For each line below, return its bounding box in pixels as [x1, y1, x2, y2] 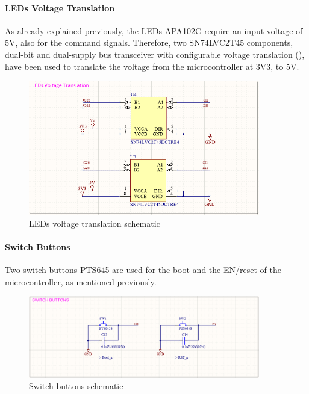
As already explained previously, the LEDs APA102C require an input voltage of [5, 24, 303, 37]
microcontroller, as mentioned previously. [5, 275, 157, 288]
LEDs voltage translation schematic [29, 217, 160, 229]
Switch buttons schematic [29, 380, 123, 392]
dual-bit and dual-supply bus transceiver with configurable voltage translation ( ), [5, 48, 305, 60]
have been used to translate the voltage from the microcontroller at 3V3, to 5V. [5, 60, 299, 72]
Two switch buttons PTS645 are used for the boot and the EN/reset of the [5, 263, 281, 276]
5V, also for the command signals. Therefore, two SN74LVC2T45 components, [5, 36, 293, 49]
